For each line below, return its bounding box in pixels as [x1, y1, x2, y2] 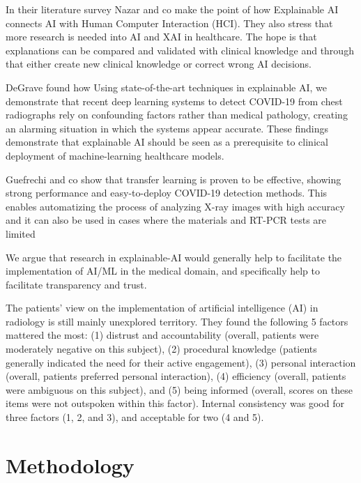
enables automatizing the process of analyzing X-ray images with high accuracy [6, 199, 345, 213]
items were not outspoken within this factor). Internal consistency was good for [6, 396, 344, 411]
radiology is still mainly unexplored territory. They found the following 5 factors [6, 314, 348, 328]
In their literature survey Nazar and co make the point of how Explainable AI [6, 2, 339, 16]
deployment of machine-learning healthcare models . [6, 148, 224, 162]
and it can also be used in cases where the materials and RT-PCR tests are [6, 213, 327, 227]
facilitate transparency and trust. [6, 277, 147, 291]
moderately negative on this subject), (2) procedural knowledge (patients [6, 342, 317, 356]
